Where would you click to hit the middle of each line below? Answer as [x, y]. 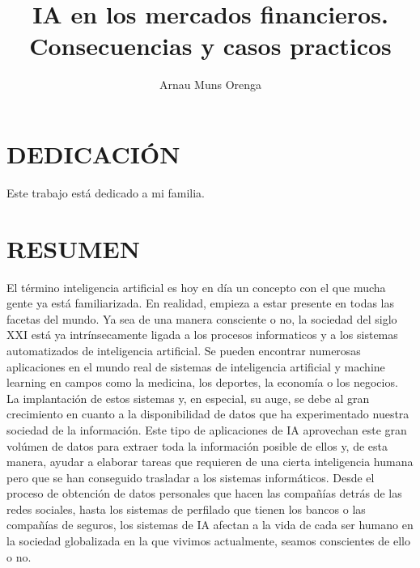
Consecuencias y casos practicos [210, 46]
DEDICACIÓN [93, 153]
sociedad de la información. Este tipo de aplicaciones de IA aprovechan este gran [207, 429]
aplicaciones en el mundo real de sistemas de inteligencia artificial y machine [196, 366]
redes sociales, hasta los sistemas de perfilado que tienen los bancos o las [186, 509]
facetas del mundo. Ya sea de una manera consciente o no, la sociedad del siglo [202, 318]
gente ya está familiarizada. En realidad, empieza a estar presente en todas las [201, 303]
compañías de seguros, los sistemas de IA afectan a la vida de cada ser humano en [210, 525]
